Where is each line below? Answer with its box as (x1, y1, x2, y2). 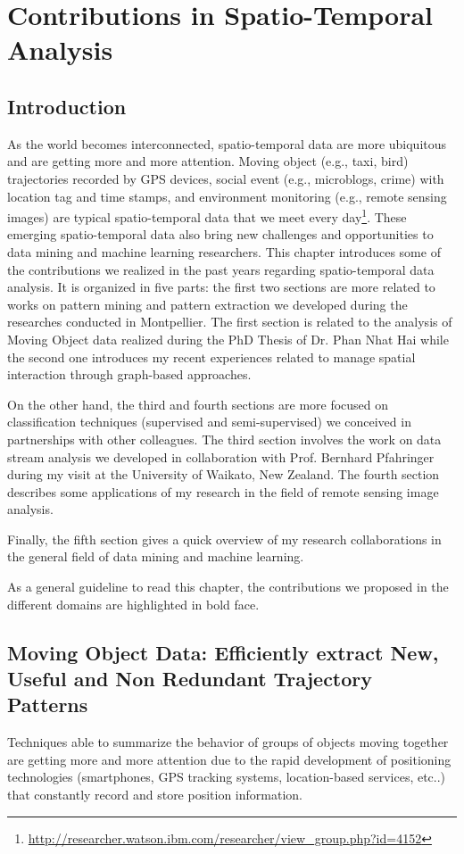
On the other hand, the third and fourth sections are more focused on (7, 394, 389, 413)
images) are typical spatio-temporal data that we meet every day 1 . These (7, 205, 407, 226)
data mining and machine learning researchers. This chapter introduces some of (7, 242, 441, 261)
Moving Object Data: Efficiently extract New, (7, 638, 439, 666)
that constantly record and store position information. (7, 785, 302, 804)
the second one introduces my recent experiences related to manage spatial (7, 347, 416, 366)
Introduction (7, 92, 127, 120)
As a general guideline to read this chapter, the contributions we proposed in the (7, 577, 449, 596)
